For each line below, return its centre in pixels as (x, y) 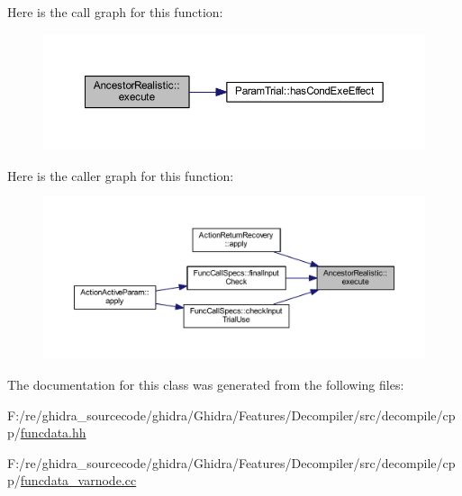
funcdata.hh (53, 433)
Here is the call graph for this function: (115, 12)
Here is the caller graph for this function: (121, 175)
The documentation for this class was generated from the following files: (206, 385)
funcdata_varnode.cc (78, 480)
